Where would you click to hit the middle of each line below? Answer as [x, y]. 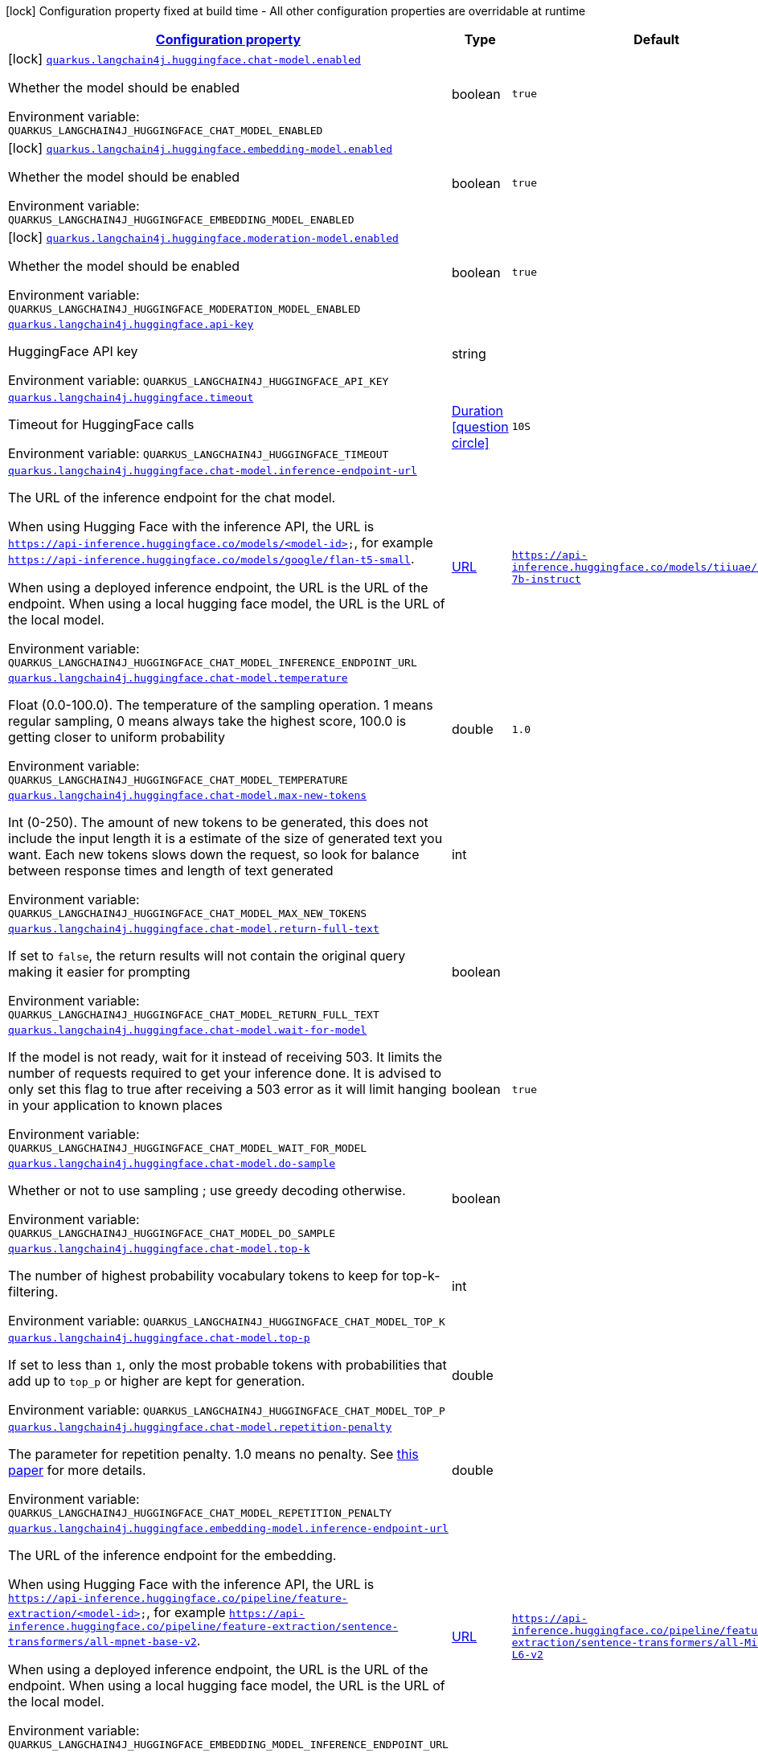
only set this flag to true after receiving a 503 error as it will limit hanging [227, 1089]
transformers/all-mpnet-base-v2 [102, 1642]
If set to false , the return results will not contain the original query [207, 956]
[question [480, 426]
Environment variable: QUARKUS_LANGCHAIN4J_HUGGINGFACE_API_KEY [199, 380]
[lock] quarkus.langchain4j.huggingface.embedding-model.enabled [201, 148]
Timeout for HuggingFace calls [101, 424]
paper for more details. [77, 1470]
